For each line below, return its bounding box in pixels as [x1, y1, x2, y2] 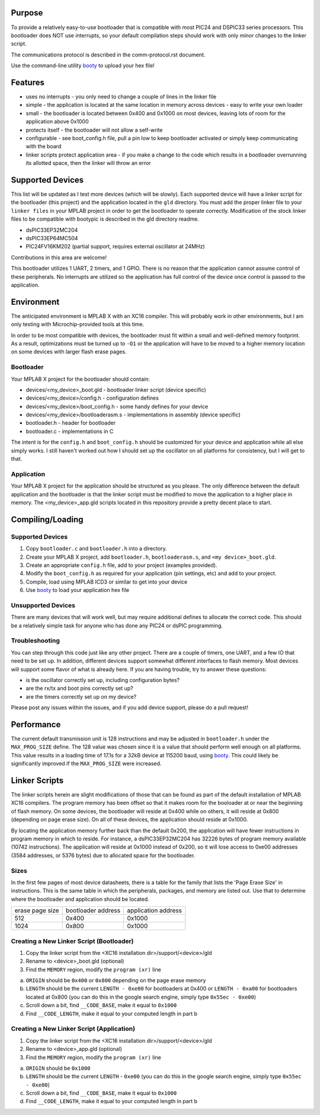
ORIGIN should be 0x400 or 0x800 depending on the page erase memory [25, 977, 206, 984]
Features [11, 77, 44, 87]
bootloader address [65, 906, 121, 915]
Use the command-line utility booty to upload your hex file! [11, 62, 155, 69]
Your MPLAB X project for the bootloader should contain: [11, 375, 151, 383]
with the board [25, 143, 62, 150]
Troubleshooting [11, 636, 60, 645]
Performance [11, 719, 61, 729]
